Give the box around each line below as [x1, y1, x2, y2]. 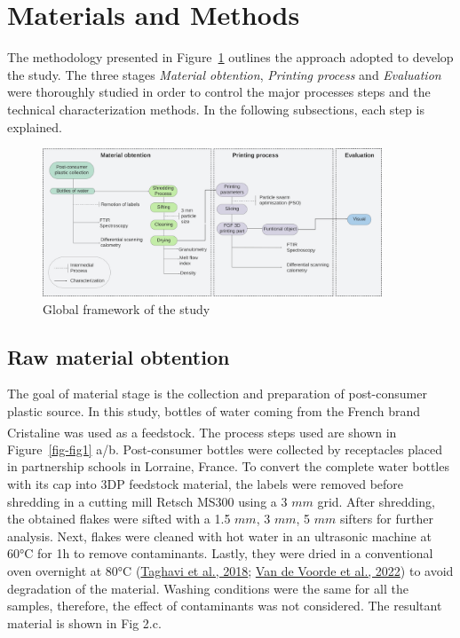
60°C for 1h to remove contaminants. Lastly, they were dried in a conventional [7, 544, 433, 563]
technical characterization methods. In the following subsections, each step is [7, 99, 424, 118]
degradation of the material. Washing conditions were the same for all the [7, 579, 408, 597]
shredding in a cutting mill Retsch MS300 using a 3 [7, 492, 288, 510]
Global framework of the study [43, 299, 210, 318]
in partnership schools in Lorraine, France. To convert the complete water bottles [7, 457, 449, 476]
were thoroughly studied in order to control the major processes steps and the [7, 83, 431, 101]
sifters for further [339, 509, 433, 528]
